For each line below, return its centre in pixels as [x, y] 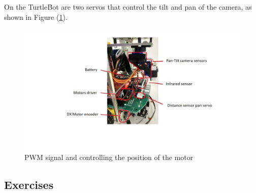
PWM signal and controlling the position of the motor [109, 157]
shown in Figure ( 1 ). [36, 17]
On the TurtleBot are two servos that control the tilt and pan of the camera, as [128, 7]
